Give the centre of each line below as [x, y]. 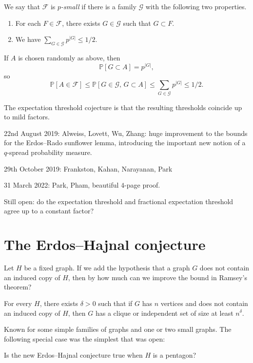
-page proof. [142, 185]
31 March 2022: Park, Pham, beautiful [61, 185]
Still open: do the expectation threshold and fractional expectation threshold [119, 201]
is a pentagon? [175, 355]
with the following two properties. [196, 6]
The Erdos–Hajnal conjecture [105, 244]
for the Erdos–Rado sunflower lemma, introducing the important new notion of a [125, 143]
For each [28, 23]
